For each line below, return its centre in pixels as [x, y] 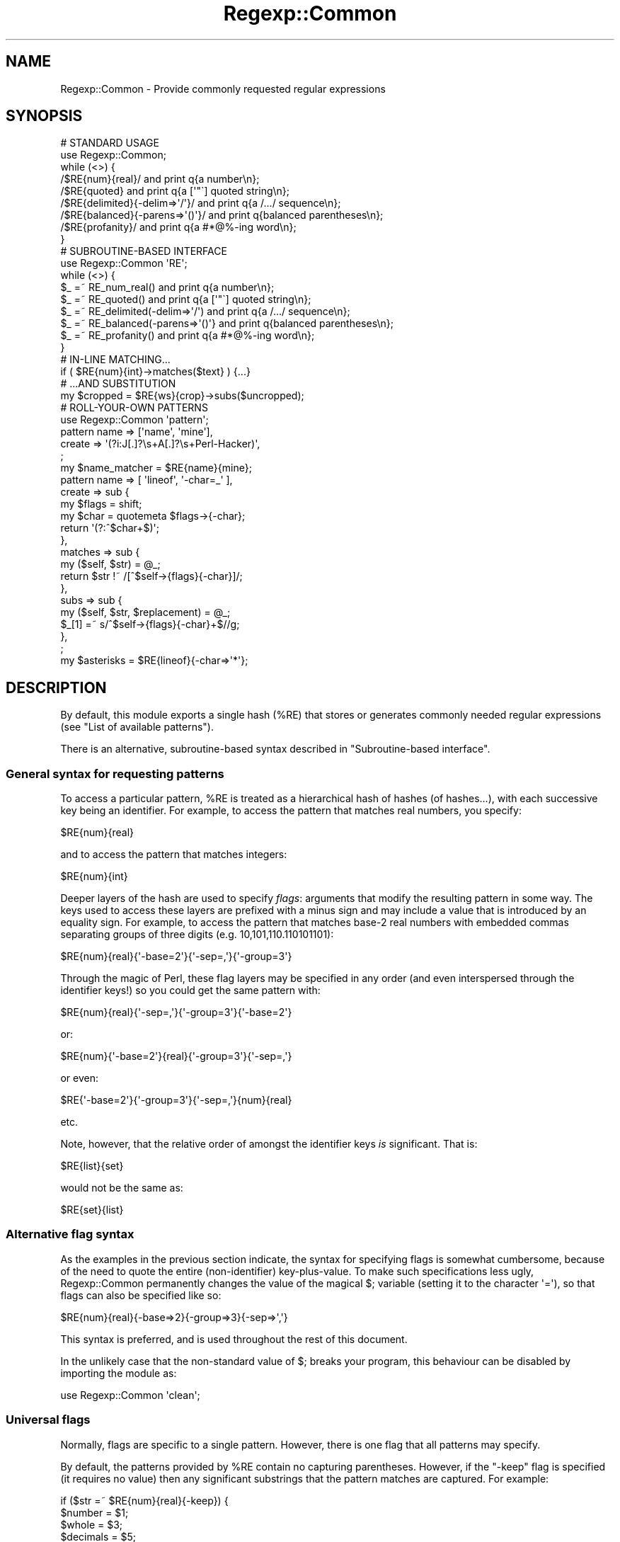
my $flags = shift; [101, 504]
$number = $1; [94, 1512]
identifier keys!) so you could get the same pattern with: [190, 990]
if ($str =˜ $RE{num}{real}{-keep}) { [144, 1500]
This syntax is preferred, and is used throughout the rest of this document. [234, 1339]
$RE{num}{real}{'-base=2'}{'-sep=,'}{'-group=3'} [176, 956]
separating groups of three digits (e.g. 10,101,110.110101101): [197, 935]
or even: [79, 1078]
